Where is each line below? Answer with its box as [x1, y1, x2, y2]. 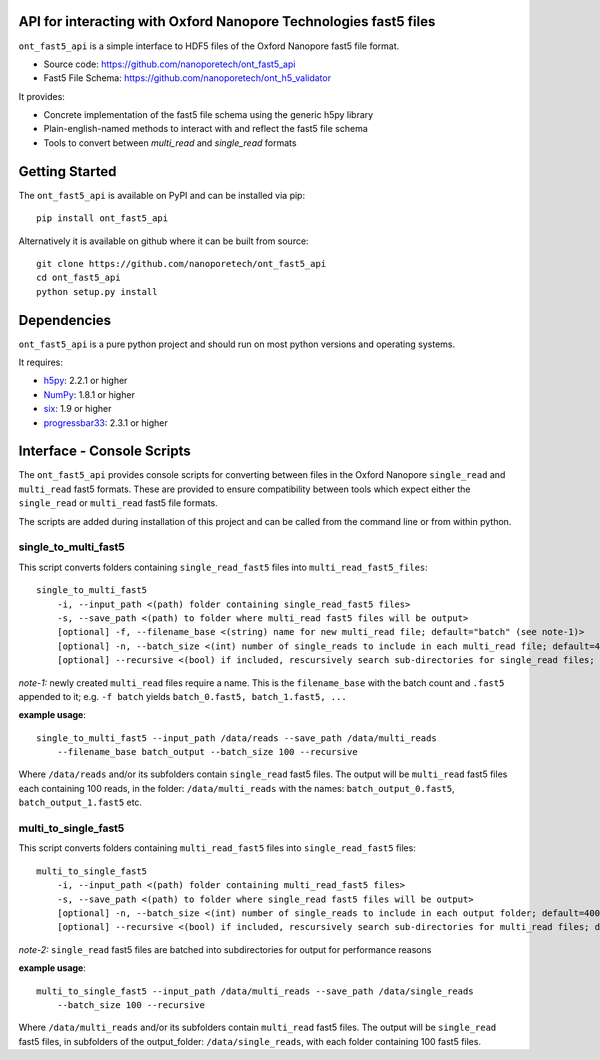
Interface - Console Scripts [18, 443, 191, 460]
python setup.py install [36, 286, 158, 297]
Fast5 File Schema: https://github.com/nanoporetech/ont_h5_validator [43, 72, 332, 84]
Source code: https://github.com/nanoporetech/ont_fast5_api [43, 58, 296, 70]
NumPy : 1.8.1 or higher [43, 388, 135, 400]
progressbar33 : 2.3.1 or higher [43, 416, 169, 429]
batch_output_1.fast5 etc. [18, 796, 143, 809]
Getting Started [18, 163, 117, 180]
